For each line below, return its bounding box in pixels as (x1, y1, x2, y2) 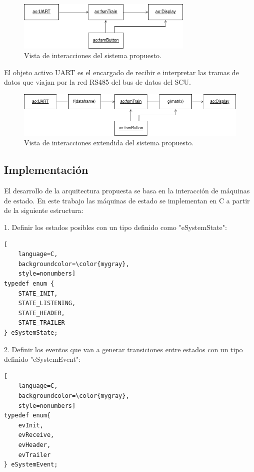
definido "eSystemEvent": (4, 354, 81, 364)
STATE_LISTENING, (18, 300, 76, 307)
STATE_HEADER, (18, 309, 65, 317)
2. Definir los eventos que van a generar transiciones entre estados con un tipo (4, 344, 243, 354)
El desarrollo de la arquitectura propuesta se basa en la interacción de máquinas (4, 185, 250, 196)
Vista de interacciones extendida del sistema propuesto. (24, 137, 194, 148)
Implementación (4, 162, 88, 177)
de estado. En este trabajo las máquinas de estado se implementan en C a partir (4, 195, 250, 205)
